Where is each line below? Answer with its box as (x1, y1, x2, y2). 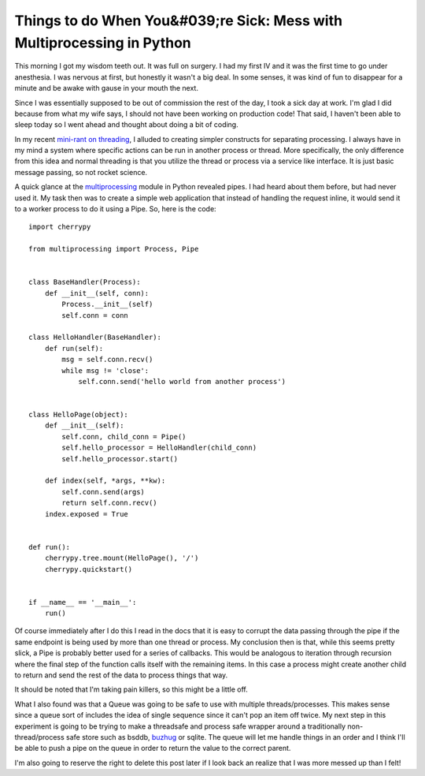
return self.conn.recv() (61, 498, 157, 508)
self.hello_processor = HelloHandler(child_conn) (61, 443, 257, 453)
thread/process (14, 733, 65, 741)
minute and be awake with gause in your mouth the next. (14, 84, 198, 93)
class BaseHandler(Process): (28, 278, 141, 287)
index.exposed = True (44, 509, 129, 518)
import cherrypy (28, 222, 91, 232)
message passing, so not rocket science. (14, 167, 148, 177)
